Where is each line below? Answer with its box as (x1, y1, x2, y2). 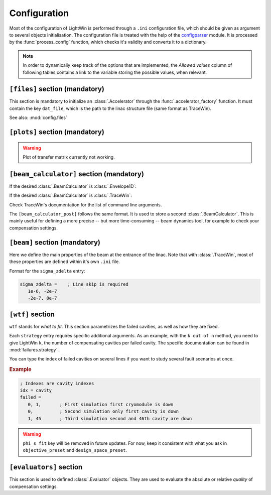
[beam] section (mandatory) (9, 238, 100, 246)
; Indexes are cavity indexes (20, 381, 94, 386)
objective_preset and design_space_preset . (23, 447, 127, 453)
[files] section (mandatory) (9, 85, 105, 93)
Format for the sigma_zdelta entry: (9, 268, 85, 274)
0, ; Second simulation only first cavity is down (28, 409, 179, 414)
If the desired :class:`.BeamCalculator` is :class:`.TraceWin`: (9, 192, 132, 198)
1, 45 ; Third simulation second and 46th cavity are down (28, 416, 192, 421)
